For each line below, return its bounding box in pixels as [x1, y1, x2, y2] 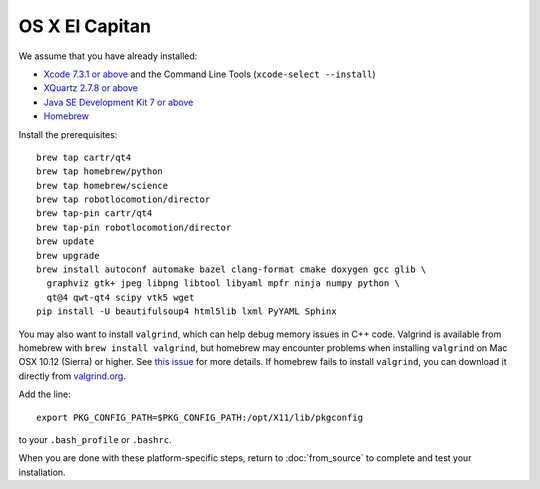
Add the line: [18, 388, 71, 400]
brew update [36, 236, 95, 247]
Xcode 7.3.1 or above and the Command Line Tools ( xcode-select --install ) [43, 68, 376, 80]
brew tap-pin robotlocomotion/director [36, 221, 232, 233]
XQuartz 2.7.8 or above [43, 82, 139, 94]
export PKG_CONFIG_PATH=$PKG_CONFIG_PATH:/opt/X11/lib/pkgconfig [36, 411, 364, 423]
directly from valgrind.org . [18, 370, 127, 382]
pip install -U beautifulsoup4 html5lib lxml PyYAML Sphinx [36, 306, 337, 317]
